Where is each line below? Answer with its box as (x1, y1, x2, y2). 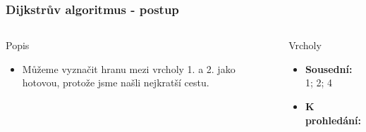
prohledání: (305, 112, 361, 127)
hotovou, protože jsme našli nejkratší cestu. (22, 75, 209, 90)
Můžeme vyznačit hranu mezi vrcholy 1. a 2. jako (22, 61, 236, 76)
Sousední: (305, 61, 353, 76)
